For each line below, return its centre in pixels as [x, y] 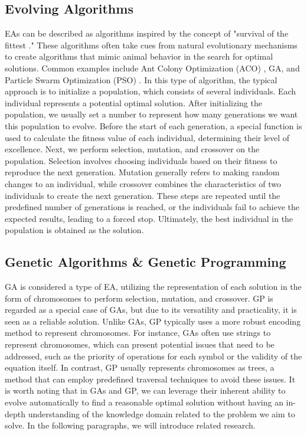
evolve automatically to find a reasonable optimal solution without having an [144, 402]
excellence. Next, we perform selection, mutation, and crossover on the [132, 149]
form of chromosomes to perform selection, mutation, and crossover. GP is [139, 298]
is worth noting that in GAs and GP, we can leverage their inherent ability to [145, 390]
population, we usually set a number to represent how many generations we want [151, 114]
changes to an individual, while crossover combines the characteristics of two [143, 183]
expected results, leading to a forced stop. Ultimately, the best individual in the [149, 218]
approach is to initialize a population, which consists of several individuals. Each [151, 91]
